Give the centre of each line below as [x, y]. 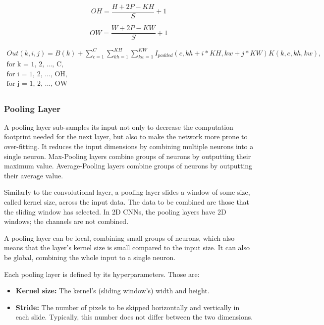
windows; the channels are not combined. [66, 221]
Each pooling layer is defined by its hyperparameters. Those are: [102, 274]
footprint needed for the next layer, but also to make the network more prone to [126, 136]
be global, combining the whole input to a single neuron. [90, 257]
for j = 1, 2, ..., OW [37, 83]
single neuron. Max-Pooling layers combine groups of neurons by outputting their [128, 156]
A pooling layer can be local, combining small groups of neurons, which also [119, 238]
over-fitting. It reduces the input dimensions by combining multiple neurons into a [129, 146]
